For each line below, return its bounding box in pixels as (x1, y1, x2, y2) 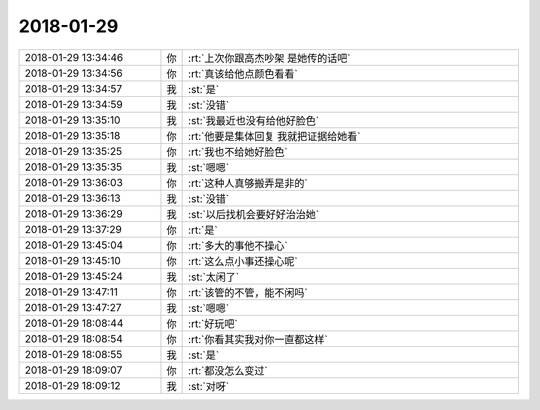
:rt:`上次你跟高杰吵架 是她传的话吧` (188, 51, 351, 65)
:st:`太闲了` (188, 270, 240, 284)
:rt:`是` (188, 223, 219, 237)
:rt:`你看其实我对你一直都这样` (188, 332, 329, 346)
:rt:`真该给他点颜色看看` (188, 66, 299, 80)
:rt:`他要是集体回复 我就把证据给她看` (188, 129, 361, 143)
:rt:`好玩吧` (188, 316, 239, 330)
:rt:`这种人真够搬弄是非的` (188, 176, 309, 190)
